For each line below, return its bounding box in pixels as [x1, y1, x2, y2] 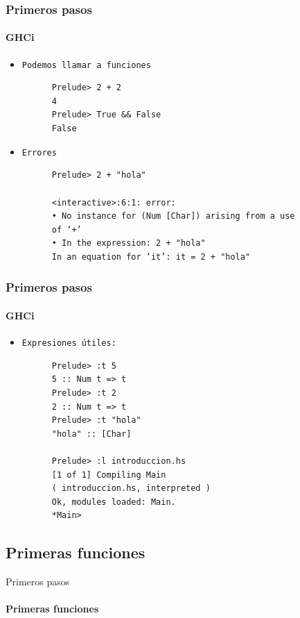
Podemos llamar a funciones [21, 60, 151, 70]
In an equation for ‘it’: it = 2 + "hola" [51, 251, 251, 262]
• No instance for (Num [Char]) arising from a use [51, 211, 295, 222]
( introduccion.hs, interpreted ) [51, 483, 211, 494]
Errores [21, 147, 57, 158]
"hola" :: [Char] [51, 428, 132, 439]
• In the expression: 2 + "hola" [51, 238, 206, 249]
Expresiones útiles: [21, 338, 116, 349]
